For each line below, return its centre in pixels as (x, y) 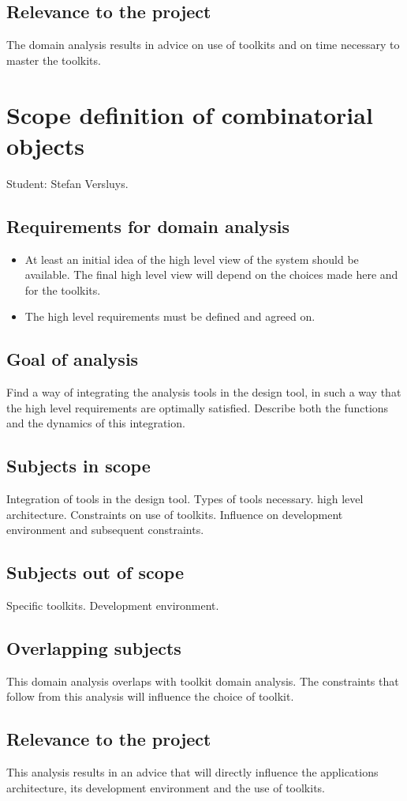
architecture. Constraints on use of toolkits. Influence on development (175, 514)
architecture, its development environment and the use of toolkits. (166, 787)
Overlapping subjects (94, 648)
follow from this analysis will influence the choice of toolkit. (150, 696)
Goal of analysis (73, 359)
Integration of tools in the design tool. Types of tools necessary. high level (185, 499)
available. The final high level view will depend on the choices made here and (211, 275)
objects (46, 145)
